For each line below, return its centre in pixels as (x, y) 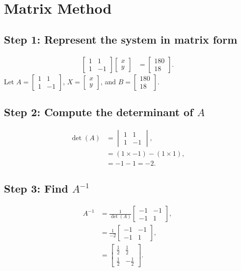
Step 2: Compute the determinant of (99, 112)
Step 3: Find (36, 188)
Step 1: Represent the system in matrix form (121, 39)
